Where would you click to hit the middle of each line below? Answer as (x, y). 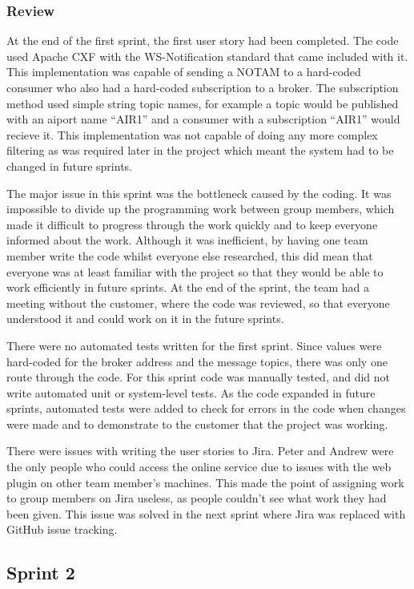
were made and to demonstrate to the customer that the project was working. (197, 424)
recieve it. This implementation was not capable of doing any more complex (192, 134)
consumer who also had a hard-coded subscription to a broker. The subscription (203, 87)
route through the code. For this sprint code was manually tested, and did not (199, 377)
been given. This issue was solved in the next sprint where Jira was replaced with (206, 513)
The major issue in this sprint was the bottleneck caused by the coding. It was (199, 193)
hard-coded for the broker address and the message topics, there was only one (197, 361)
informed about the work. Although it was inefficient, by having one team (187, 240)
